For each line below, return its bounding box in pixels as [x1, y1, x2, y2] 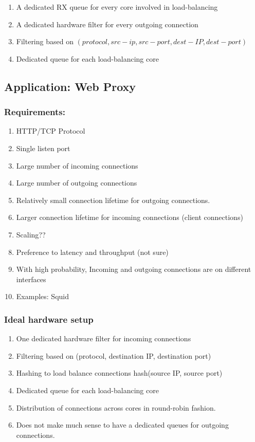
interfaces [16, 273, 46, 284]
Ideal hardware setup [4, 312, 94, 325]
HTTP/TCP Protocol [16, 125, 85, 136]
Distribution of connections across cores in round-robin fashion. [16, 402, 216, 413]
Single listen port [16, 142, 70, 153]
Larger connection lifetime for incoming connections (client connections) [16, 212, 243, 223]
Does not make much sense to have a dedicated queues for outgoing [16, 419, 229, 430]
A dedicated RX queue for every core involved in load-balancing [16, 2, 218, 12]
